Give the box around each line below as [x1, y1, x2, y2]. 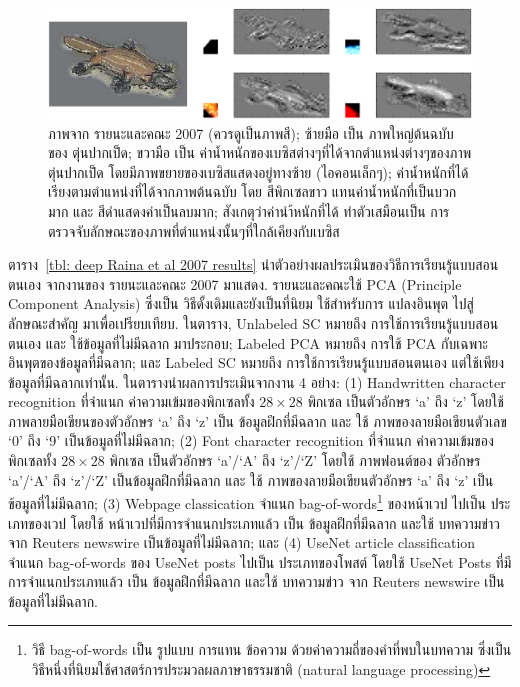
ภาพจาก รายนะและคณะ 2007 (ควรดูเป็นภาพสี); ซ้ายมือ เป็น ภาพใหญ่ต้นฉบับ [48, 122, 454, 143]
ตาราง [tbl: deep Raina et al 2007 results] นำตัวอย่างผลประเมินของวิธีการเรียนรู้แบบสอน [8, 254, 499, 275]
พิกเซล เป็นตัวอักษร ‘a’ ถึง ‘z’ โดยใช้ [307, 391, 504, 412]
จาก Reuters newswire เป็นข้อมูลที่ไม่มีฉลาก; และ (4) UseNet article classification [8, 532, 476, 553]
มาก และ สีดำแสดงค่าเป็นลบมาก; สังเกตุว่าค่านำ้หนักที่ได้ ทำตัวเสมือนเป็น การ [48, 200, 450, 221]
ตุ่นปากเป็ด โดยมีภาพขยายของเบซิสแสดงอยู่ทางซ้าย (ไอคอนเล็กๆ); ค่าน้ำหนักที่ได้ [48, 161, 469, 182]
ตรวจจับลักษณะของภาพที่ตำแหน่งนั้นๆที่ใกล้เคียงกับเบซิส [48, 220, 340, 241]
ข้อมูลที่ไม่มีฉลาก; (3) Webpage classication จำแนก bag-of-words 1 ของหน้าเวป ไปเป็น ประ [8, 490, 511, 513]
